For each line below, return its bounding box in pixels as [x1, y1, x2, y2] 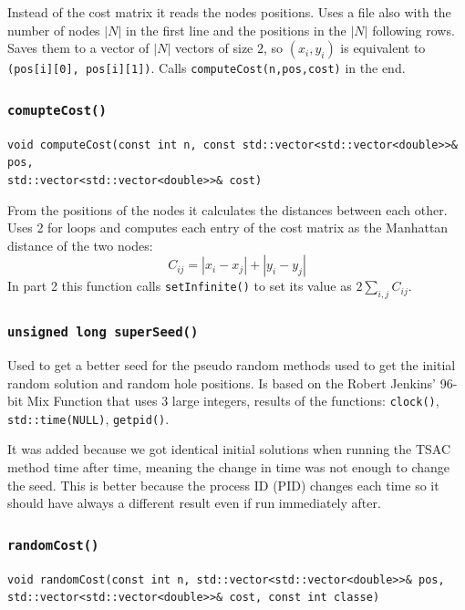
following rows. [372, 20, 455, 39]
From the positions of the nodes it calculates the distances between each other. [7, 200, 448, 219]
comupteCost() [7, 102, 107, 118]
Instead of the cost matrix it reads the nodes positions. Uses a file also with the [7, 3, 451, 21]
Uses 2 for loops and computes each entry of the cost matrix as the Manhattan [7, 218, 449, 237]
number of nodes [7, 20, 100, 39]
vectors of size [175, 38, 253, 57]
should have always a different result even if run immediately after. [7, 493, 381, 512]
